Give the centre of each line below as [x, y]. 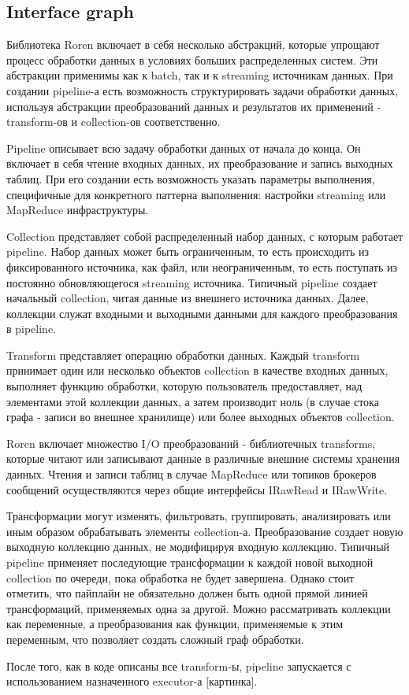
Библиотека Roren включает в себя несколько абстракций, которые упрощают [193, 44]
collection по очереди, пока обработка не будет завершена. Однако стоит [180, 577]
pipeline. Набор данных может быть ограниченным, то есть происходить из [188, 251]
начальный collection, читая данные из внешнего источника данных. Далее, [188, 298]
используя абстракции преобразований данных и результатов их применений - [194, 106]
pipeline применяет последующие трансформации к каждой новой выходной [190, 562]
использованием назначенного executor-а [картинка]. [132, 681]
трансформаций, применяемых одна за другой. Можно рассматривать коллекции [199, 608]
